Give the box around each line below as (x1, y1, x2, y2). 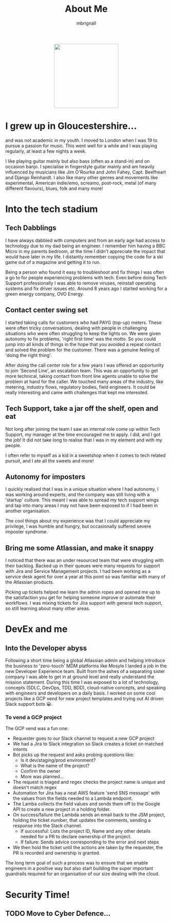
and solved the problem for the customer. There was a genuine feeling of (5, 347, 160, 353)
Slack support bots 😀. (5, 701, 53, 707)
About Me (65, 3, 108, 15)
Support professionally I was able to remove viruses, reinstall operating (5, 280, 156, 286)
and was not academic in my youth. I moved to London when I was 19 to (5, 137, 158, 143)
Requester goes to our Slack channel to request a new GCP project (12, 735, 155, 742)
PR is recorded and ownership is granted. (12, 850, 101, 856)
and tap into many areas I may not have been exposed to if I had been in (5, 503, 158, 509)
